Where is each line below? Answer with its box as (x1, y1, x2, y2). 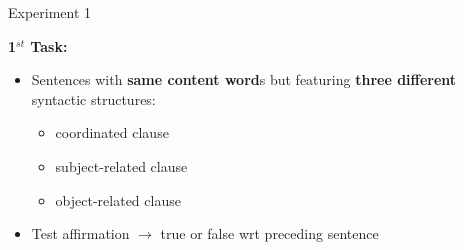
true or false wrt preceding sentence (160, 223, 379, 244)
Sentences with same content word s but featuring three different (31, 69, 457, 90)
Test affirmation (31, 223, 130, 244)
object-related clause (55, 189, 181, 210)
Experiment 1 (8, 2, 92, 22)
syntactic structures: (31, 88, 156, 109)
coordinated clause (55, 122, 169, 143)
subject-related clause (55, 155, 188, 176)
